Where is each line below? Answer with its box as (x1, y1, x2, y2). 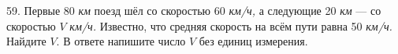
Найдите (6, 33, 46, 49)
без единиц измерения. (199, 33, 308, 49)
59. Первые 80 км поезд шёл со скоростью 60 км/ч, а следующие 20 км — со (6, 2, 381, 18)
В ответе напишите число (63, 33, 186, 49)
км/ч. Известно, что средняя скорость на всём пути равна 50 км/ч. (69, 17, 392, 34)
